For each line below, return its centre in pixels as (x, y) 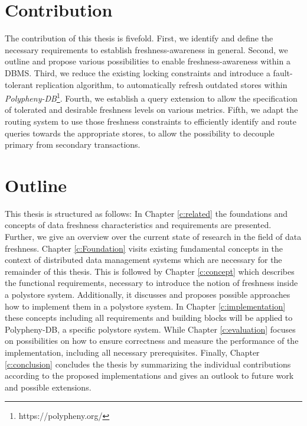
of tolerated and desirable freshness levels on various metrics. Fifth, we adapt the (151, 110)
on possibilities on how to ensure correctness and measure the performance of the (152, 341)
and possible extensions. (48, 387)
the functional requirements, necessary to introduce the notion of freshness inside (151, 283)
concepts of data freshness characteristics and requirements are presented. (138, 225)
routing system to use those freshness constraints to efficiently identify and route (151, 121)
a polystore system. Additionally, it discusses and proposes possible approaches (148, 294)
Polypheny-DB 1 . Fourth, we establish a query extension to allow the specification (151, 97)
